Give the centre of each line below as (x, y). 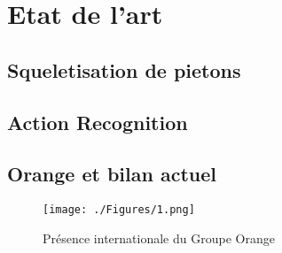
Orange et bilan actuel (112, 174)
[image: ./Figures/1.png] (119, 210)
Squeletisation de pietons (124, 69)
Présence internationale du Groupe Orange (159, 238)
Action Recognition (98, 122)
